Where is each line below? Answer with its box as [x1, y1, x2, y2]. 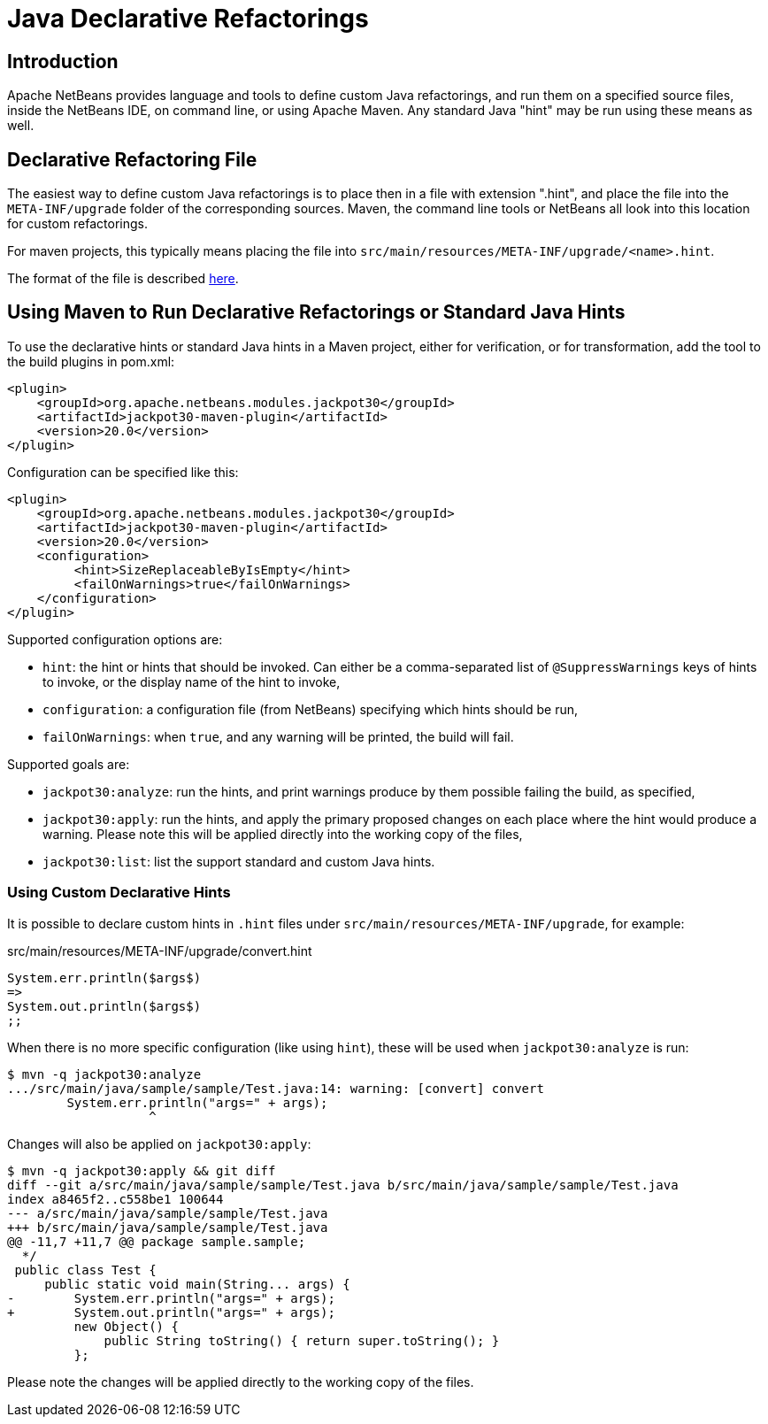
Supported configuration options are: [7, 631, 223, 647]
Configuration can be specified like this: [7, 464, 239, 480]
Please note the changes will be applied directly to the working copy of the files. [7, 1374, 474, 1389]
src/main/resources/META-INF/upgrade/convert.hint [7, 943, 312, 958]
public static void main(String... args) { [44, 1276, 350, 1291]
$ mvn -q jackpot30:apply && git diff [7, 1163, 276, 1178]
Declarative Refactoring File [7, 148, 257, 171]
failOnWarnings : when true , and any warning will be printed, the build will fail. [42, 728, 514, 744]
